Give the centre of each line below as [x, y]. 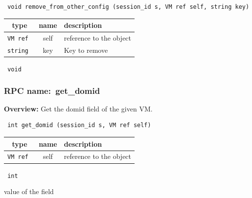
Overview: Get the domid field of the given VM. [78, 108]
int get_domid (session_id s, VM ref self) [79, 125]
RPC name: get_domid [52, 90]
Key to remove [86, 50]
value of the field [29, 191]
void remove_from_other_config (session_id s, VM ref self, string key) [128, 7]
